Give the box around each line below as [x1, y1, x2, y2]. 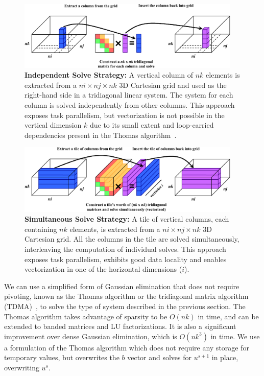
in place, [211, 352, 238, 363]
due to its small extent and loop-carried [89, 120, 214, 130]
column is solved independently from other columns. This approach [25, 100, 235, 110]
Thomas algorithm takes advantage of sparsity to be [4, 311, 167, 321]
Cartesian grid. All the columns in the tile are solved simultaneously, [25, 233, 239, 244]
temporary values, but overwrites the [4, 352, 119, 363]
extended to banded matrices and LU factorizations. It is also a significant [4, 321, 236, 332]
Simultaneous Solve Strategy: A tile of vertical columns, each [25, 214, 229, 224]
